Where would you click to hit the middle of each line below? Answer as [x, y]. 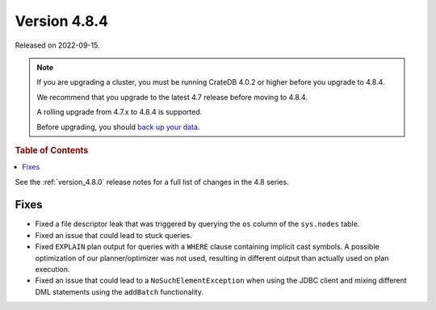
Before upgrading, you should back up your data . [118, 127]
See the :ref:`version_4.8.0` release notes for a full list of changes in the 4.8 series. [152, 182]
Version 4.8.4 [62, 21]
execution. [52, 270]
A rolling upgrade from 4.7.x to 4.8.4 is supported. [119, 112]
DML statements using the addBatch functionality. [119, 291]
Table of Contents [52, 150]
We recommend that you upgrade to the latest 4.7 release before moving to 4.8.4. [172, 97]
